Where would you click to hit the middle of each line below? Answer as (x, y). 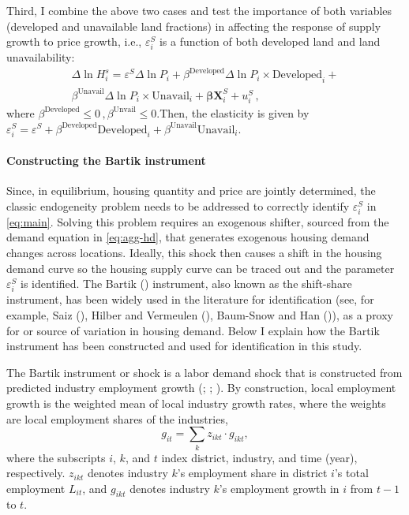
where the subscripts (56, 457)
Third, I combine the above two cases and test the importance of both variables (199, 10)
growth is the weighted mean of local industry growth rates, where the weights (196, 403)
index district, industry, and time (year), (259, 457)
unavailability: (41, 57)
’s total (351, 473)
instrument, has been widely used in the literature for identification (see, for (190, 299)
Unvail (124, 110)
